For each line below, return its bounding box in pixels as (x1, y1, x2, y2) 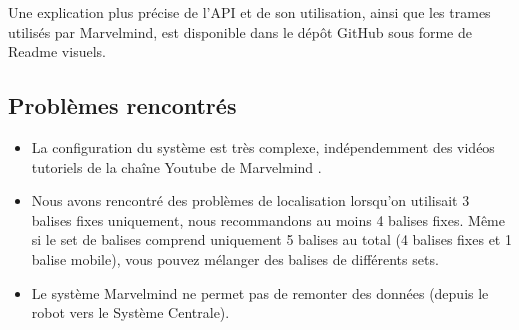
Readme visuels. (8, 41, 106, 62)
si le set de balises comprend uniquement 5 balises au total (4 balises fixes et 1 (31, 229, 512, 250)
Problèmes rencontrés (8, 90, 237, 121)
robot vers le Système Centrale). (31, 302, 230, 323)
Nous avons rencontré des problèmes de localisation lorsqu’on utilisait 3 (31, 190, 470, 211)
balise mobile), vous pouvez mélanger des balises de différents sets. (31, 248, 439, 269)
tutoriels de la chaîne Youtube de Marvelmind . (31, 156, 322, 177)
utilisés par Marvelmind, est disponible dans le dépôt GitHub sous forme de (8, 21, 472, 42)
